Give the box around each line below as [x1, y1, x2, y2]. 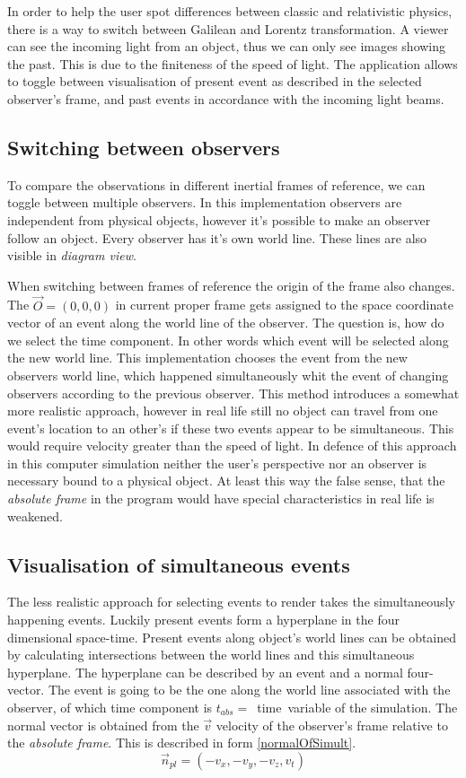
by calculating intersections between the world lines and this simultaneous [7, 645, 415, 664]
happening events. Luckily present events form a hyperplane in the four [7, 610, 400, 629]
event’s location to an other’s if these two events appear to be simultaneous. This [7, 418, 454, 437]
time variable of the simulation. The [257, 698, 458, 717]
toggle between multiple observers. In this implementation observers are [7, 193, 402, 212]
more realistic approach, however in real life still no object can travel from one [7, 401, 438, 420]
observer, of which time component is [7, 698, 213, 717]
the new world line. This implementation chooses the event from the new [7, 348, 408, 367]
